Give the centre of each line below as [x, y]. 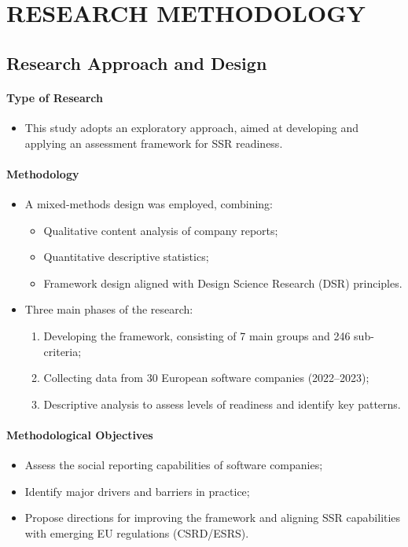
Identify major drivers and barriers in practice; [137, 491]
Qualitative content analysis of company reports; [161, 230]
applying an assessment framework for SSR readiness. [154, 143]
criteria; [62, 351]
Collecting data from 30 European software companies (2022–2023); [206, 378]
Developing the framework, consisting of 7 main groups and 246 [197, 335]
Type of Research [55, 97]
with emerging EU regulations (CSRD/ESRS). [137, 532]
